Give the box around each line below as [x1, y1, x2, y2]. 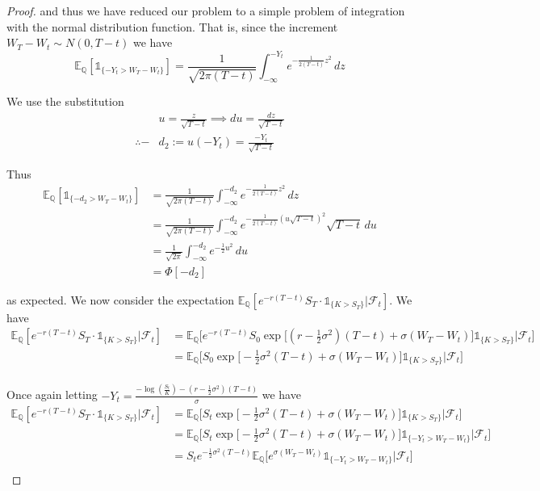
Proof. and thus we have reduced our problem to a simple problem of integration [6, 2, 405, 19]
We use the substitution [6, 93, 124, 110]
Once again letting [6, 386, 98, 403]
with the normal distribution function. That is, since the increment [6, 18, 338, 35]
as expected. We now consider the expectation [6, 291, 235, 308]
